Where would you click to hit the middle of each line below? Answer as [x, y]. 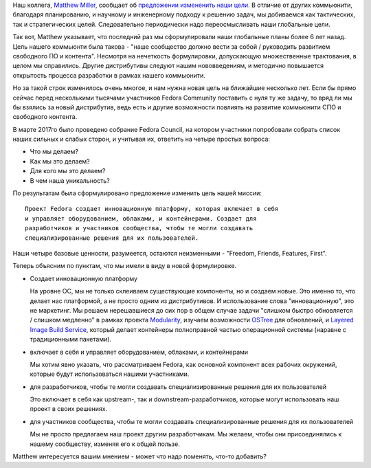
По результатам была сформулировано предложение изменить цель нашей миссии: [137, 193]
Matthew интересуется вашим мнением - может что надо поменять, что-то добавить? [140, 456]
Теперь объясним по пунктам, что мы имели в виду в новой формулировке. [125, 266]
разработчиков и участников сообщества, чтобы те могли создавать [139, 228]
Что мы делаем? [54, 152]
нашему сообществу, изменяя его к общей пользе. [105, 444]
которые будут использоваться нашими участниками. [110, 374]
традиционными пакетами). [71, 339]
